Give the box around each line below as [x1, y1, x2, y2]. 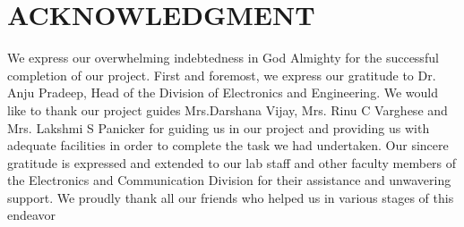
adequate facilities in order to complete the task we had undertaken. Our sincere [7, 136, 449, 155]
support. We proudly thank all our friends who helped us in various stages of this [7, 188, 454, 206]
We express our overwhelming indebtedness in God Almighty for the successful [7, 48, 439, 67]
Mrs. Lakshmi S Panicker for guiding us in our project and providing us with [7, 118, 430, 137]
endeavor [7, 206, 56, 224]
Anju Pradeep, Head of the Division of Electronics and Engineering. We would [7, 83, 438, 102]
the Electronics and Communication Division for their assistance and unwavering [7, 171, 451, 189]
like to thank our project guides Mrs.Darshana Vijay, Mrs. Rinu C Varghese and [7, 100, 448, 119]
